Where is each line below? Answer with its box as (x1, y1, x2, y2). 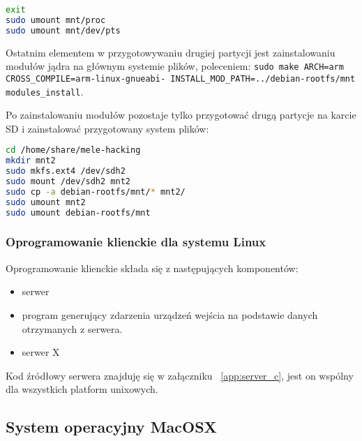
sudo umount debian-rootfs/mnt (6, 207, 151, 218)
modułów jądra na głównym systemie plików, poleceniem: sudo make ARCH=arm (6, 59, 344, 73)
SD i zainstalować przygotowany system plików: (6, 121, 209, 135)
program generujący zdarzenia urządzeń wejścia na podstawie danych (22, 307, 318, 322)
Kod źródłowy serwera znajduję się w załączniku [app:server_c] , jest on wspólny (6, 368, 354, 382)
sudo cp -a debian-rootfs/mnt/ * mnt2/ (6, 186, 186, 197)
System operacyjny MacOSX (6, 416, 217, 438)
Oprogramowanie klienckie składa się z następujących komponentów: (6, 260, 299, 275)
